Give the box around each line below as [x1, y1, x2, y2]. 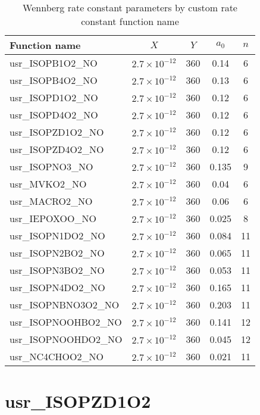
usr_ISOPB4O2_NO [10, 73, 98, 87]
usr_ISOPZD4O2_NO [10, 142, 104, 156]
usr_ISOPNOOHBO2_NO [10, 315, 122, 329]
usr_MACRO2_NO [10, 194, 93, 208]
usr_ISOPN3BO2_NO [10, 263, 105, 277]
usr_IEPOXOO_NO [10, 211, 96, 225]
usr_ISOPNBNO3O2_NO [10, 298, 120, 311]
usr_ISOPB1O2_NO [10, 56, 98, 70]
